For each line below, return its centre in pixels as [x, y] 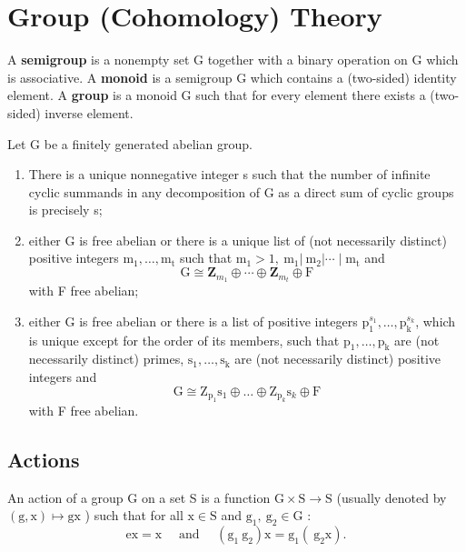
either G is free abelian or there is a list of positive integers [193, 321]
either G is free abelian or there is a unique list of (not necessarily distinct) [238, 240]
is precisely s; [65, 210]
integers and [63, 376]
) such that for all [134, 515]
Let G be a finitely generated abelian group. [130, 143]
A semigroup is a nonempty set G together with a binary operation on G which [233, 60]
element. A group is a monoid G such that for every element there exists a [217, 95]
